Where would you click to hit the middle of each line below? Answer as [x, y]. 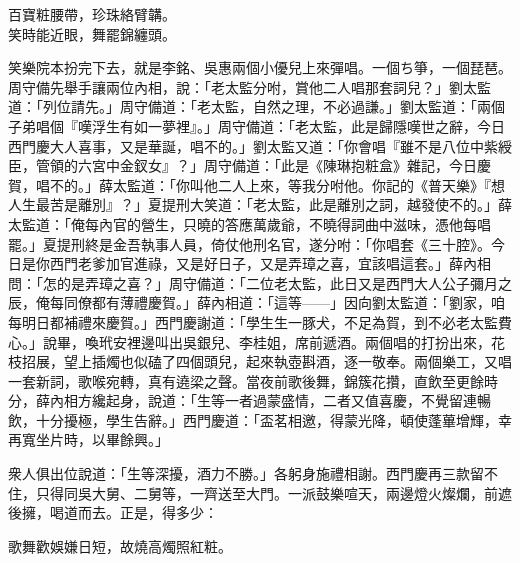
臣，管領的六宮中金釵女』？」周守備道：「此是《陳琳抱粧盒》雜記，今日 [242, 165]
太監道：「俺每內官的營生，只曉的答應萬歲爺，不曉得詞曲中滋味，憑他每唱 [249, 223]
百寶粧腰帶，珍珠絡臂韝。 [92, 14]
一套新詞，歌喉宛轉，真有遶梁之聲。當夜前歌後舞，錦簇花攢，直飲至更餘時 [253, 380]
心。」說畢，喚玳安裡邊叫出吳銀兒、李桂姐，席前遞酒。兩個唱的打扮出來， [249, 341]
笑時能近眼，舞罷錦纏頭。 [92, 33]
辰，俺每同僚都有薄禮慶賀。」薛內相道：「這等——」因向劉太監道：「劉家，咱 [256, 302]
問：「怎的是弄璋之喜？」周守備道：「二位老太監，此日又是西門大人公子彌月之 [260, 282]
